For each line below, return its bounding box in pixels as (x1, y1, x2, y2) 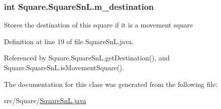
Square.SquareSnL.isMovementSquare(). (4, 62, 124, 72)
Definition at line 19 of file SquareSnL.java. (4, 36, 134, 46)
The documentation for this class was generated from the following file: (4, 79, 218, 89)
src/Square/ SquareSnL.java (4, 95, 86, 106)
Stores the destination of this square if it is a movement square (4, 20, 193, 30)
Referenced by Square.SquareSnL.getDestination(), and (4, 53, 170, 63)
